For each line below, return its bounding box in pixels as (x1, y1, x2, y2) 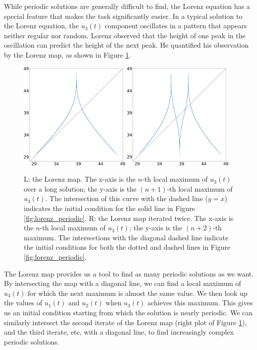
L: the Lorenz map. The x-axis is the (24, 174, 136, 184)
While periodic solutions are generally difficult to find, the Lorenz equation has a (4, 1, 250, 11)
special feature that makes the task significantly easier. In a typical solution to (4, 10, 243, 21)
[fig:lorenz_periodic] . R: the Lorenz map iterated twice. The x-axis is (24, 212, 234, 223)
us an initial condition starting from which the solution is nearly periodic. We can (4, 307, 253, 318)
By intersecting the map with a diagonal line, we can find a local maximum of (4, 278, 241, 288)
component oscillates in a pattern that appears (105, 20, 247, 31)
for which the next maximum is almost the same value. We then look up (27, 287, 248, 298)
